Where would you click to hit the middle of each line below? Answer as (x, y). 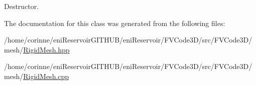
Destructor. (22, 6)
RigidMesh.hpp (46, 49)
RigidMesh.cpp (46, 76)
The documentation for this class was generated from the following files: (115, 23)
